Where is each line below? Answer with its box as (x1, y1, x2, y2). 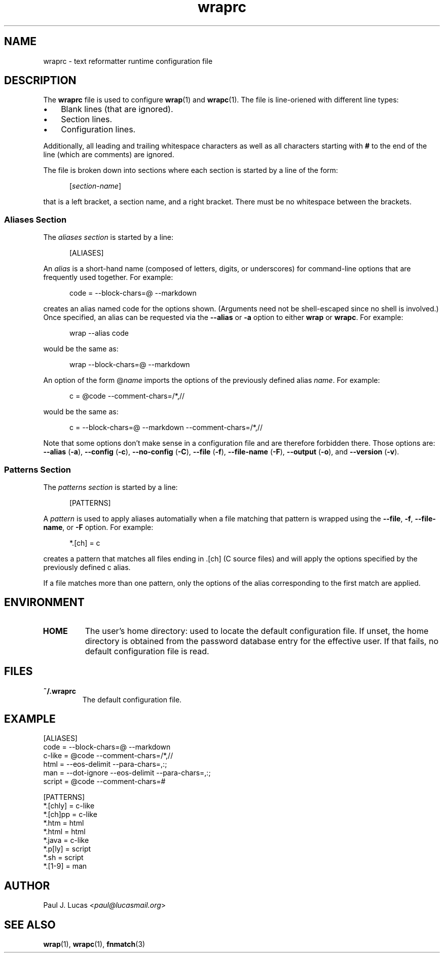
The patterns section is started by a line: (43, 482, 178, 491)
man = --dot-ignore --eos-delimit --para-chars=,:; (43, 768, 211, 777)
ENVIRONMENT (4, 596, 85, 609)
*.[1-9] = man (43, 862, 87, 871)
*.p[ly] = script (43, 844, 91, 854)
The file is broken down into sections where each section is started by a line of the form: (43, 166, 338, 175)
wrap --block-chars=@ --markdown (69, 360, 190, 369)
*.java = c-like (43, 836, 89, 845)
